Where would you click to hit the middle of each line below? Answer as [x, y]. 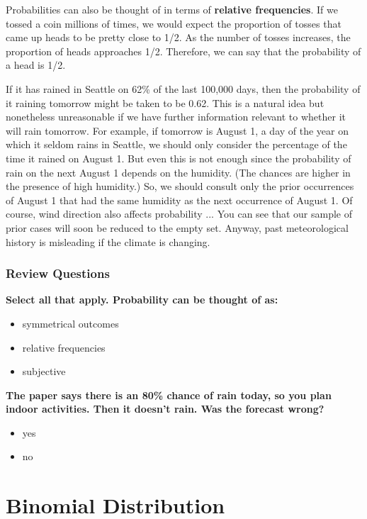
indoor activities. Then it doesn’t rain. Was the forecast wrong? [165, 409]
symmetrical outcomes [70, 323]
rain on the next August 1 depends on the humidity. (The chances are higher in [178, 172]
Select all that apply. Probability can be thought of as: [142, 300]
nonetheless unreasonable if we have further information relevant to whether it [176, 117]
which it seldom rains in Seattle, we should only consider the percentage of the [176, 144]
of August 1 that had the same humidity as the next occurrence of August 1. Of [179, 200]
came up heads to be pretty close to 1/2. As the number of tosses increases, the [178, 37]
